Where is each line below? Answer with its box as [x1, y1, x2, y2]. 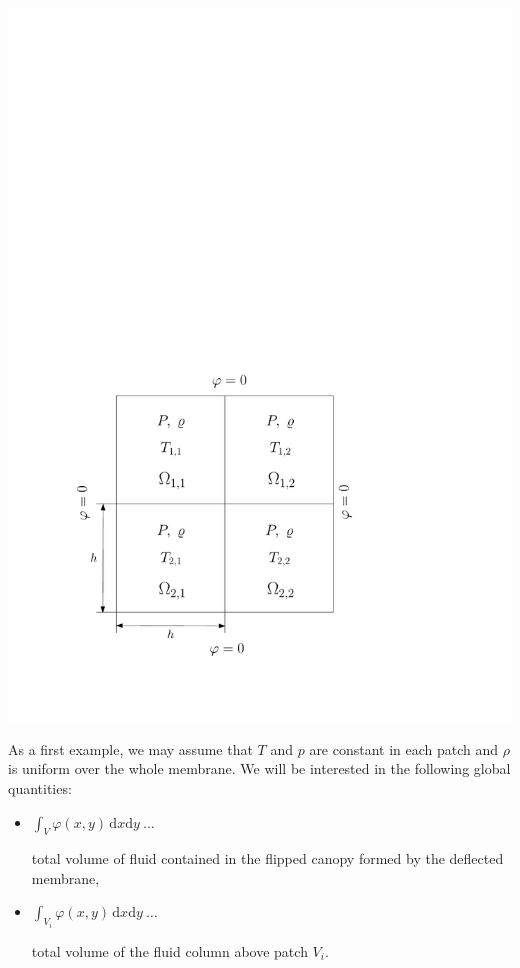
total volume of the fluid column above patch [31, 940, 308, 961]
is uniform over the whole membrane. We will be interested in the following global [8, 758, 511, 779]
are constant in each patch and [309, 738, 499, 759]
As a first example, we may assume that [8, 738, 253, 759]
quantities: [8, 777, 72, 798]
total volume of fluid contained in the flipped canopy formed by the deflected [31, 848, 504, 869]
